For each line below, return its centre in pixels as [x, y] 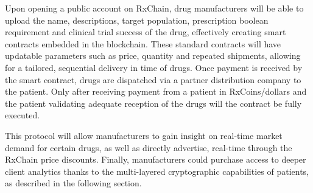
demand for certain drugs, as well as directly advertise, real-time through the [149, 147]
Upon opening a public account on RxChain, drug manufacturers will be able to [154, 8]
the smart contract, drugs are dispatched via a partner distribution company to [153, 79]
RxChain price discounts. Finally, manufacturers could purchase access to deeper [156, 159]
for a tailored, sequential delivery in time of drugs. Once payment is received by [154, 67]
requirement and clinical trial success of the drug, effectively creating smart [146, 32]
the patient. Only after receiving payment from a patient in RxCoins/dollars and [156, 91]
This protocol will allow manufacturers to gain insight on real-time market [144, 135]
